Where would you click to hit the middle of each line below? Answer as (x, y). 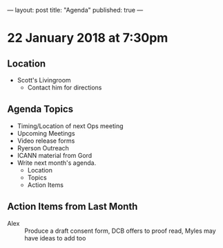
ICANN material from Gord (55, 155)
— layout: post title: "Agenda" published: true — (75, 10)
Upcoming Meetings (46, 133)
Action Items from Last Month (72, 207)
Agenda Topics (40, 109)
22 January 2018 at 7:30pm (88, 38)
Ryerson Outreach (43, 148)
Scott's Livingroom (44, 80)
